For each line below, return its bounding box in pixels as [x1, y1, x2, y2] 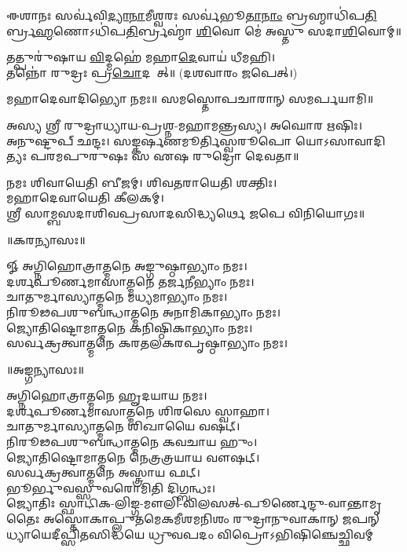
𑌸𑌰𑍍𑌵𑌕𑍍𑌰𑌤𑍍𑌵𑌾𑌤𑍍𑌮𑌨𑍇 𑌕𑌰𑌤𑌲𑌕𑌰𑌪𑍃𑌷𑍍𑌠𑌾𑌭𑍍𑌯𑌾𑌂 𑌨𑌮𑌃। [6, 334, 288, 351]
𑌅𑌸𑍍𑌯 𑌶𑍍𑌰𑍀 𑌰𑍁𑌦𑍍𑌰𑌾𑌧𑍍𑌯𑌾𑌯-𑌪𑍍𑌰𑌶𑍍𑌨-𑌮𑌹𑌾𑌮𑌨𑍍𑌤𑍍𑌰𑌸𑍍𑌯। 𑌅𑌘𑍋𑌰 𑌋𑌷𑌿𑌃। [6, 116, 362, 133]
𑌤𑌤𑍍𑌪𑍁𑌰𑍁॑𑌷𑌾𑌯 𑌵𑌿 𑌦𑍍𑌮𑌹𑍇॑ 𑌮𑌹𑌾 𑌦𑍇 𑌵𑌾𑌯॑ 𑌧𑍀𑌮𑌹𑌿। [6, 49, 276, 65]
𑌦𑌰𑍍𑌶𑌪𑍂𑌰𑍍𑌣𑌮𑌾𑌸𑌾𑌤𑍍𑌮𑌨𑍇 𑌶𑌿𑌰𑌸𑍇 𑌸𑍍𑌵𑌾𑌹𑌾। [6, 402, 270, 419]
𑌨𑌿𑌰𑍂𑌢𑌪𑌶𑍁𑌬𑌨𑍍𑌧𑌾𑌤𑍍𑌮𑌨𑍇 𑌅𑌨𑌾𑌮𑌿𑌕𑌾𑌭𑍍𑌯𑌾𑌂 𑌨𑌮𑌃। [6, 303, 281, 320]
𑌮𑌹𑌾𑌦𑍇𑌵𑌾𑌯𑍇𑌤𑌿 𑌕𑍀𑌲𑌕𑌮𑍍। [6, 189, 164, 206]
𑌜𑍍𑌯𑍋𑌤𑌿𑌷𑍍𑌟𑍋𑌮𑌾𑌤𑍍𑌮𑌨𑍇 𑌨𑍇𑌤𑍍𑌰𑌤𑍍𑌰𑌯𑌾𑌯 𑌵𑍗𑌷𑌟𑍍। [6, 448, 260, 465]
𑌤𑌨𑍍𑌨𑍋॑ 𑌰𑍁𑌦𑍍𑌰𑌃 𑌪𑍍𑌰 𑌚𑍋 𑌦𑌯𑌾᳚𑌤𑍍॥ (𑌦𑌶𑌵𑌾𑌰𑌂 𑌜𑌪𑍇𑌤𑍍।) [6, 64, 298, 80]
